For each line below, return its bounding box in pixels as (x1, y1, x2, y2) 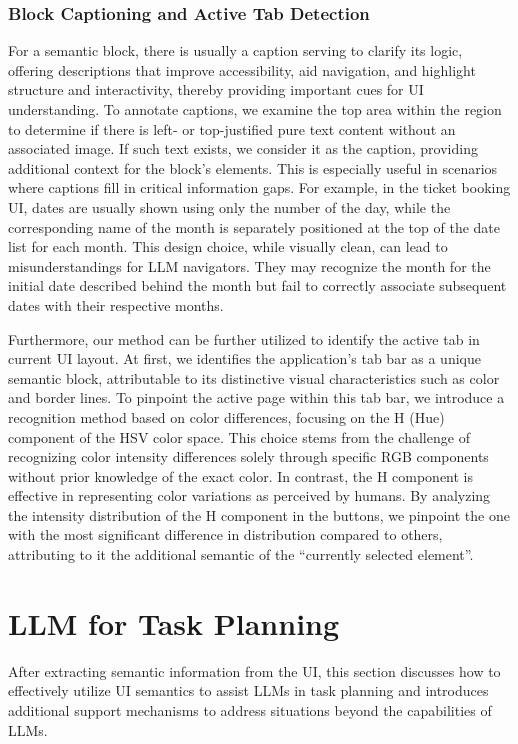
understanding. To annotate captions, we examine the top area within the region (8, 99, 502, 119)
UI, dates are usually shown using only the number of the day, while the (8, 196, 451, 217)
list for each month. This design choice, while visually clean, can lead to (8, 236, 448, 257)
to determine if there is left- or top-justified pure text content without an (8, 118, 456, 139)
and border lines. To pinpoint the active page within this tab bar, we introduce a (8, 387, 505, 408)
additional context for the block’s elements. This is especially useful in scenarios (8, 157, 498, 178)
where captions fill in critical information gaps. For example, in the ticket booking (8, 177, 511, 198)
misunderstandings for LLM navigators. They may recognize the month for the (8, 255, 491, 276)
